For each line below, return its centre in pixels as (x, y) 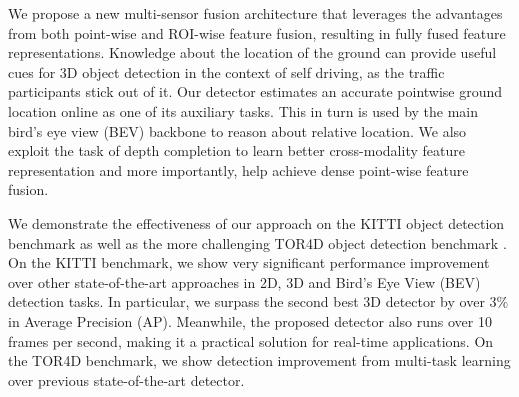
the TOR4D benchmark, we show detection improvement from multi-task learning (259, 360)
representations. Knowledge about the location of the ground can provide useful (252, 52)
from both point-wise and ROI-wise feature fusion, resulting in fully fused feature (257, 32)
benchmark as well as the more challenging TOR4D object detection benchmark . (257, 242)
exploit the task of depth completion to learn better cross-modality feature (236, 150)
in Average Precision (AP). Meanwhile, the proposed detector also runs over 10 (250, 320)
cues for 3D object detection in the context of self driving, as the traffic (226, 71)
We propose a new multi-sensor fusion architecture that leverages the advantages (255, 13)
